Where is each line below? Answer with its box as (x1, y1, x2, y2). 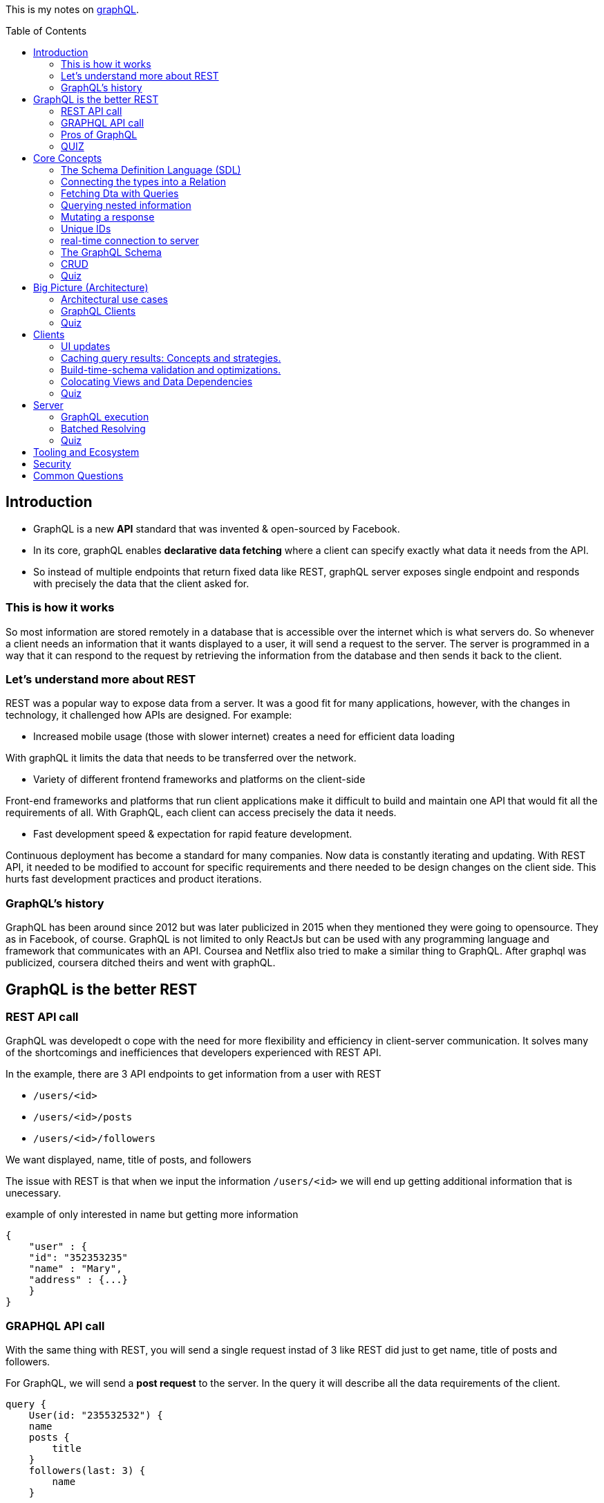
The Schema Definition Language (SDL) (61, 164, 241, 176)
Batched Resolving (61, 423, 146, 434)
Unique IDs (61, 223, 111, 234)
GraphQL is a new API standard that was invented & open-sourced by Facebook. (33, 522, 400, 535)
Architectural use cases (61, 293, 168, 305)
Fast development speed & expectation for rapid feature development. (33, 828, 352, 840)
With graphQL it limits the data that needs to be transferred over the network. (6, 752, 357, 764)
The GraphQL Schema (61, 246, 162, 258)
